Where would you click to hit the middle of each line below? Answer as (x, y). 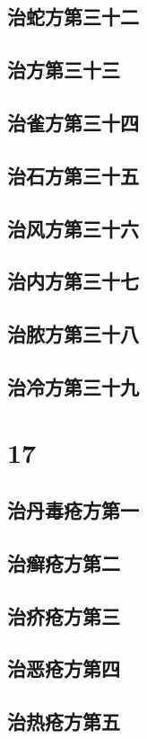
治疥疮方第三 (64, 615)
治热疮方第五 (64, 721)
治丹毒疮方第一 (73, 510)
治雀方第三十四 (73, 122)
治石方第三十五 (73, 175)
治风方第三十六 (73, 228)
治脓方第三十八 (73, 334)
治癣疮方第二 (64, 562)
